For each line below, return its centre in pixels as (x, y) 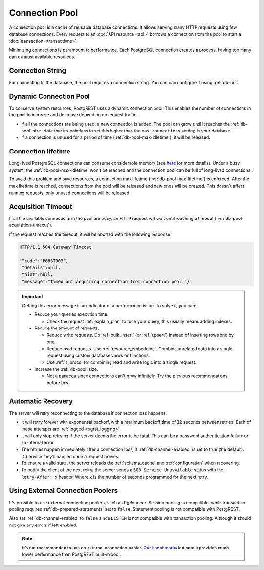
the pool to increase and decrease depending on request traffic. (74, 115)
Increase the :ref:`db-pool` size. (66, 369)
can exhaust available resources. (42, 57)
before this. (58, 383)
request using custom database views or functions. (98, 355)
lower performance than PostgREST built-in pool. (72, 554)
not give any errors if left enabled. (43, 525)
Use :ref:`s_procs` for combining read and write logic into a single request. (121, 362)
